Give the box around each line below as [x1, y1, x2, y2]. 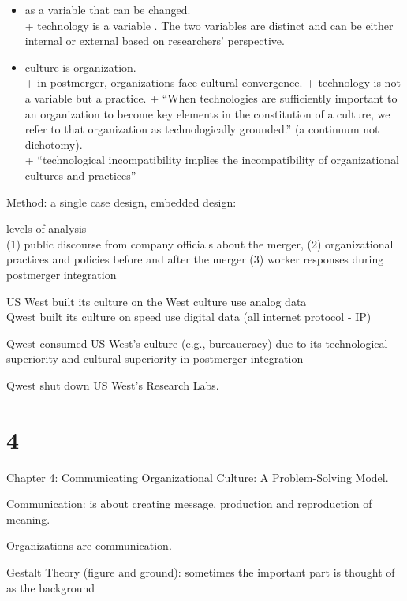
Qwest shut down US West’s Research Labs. [6, 376, 219, 393]
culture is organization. [24, 58, 136, 75]
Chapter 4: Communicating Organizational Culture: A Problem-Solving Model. [6, 468, 389, 485]
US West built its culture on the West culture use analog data [6, 293, 307, 309]
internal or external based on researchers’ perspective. [24, 32, 285, 49]
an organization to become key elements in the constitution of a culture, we [24, 105, 390, 121]
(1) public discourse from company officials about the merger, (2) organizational [6, 235, 394, 252]
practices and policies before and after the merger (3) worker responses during [6, 251, 384, 267]
